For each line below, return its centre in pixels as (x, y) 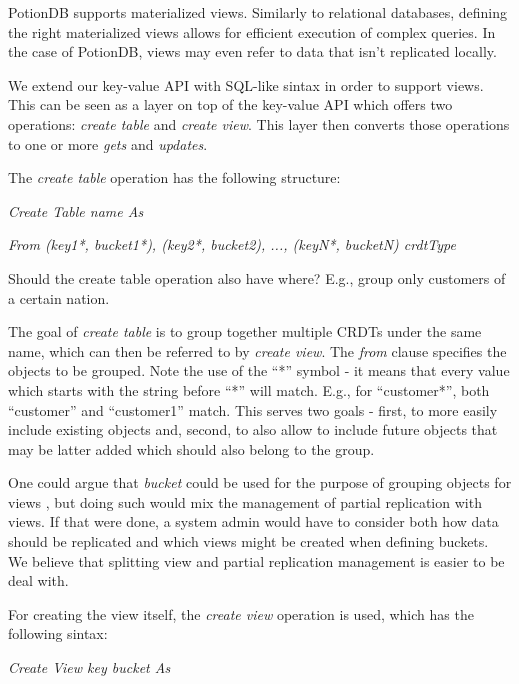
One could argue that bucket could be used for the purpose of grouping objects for (260, 482)
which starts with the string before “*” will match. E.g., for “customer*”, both (249, 389)
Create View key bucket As (89, 667)
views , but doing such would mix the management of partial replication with (245, 501)
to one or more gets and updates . (108, 143)
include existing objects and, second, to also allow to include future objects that (253, 429)
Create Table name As (76, 210)
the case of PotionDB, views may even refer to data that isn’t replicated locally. (252, 51)
